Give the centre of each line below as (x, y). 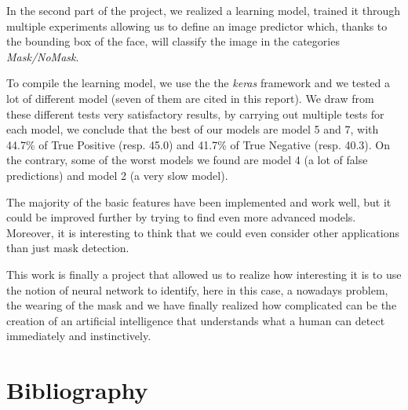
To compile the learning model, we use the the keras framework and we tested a (198, 83)
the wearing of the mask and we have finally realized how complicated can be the (202, 305)
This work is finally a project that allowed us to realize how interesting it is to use (204, 274)
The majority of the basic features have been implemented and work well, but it (199, 201)
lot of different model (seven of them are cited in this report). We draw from (190, 98)
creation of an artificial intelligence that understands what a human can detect (196, 320)
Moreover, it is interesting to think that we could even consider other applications (203, 232)
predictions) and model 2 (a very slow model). (117, 175)
